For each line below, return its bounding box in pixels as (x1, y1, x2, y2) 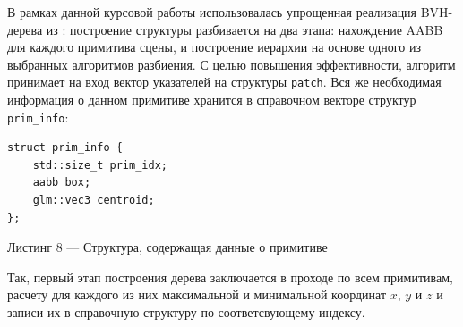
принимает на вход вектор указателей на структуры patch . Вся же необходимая (7, 72, 442, 91)
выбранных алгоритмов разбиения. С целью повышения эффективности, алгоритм (7, 54, 456, 73)
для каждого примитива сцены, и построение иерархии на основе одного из (7, 38, 421, 56)
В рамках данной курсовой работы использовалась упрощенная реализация (7, 3, 417, 21)
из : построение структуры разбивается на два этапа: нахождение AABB (46, 20, 443, 38)
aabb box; (32, 176, 91, 189)
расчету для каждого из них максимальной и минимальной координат (7, 285, 387, 304)
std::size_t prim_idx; (32, 158, 167, 172)
